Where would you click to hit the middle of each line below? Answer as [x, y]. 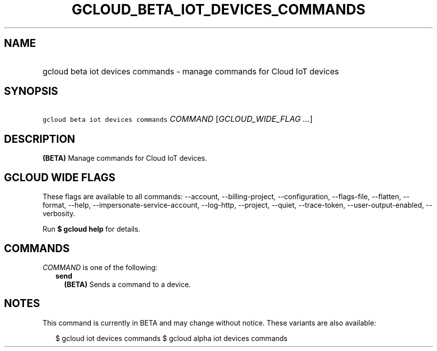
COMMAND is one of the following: [100, 267]
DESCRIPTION [40, 139]
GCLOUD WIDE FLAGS [60, 177]
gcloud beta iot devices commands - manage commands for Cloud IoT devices [191, 71]
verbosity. [59, 214]
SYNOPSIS [31, 91]
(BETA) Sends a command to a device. [127, 284]
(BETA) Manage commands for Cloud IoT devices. [125, 158]
